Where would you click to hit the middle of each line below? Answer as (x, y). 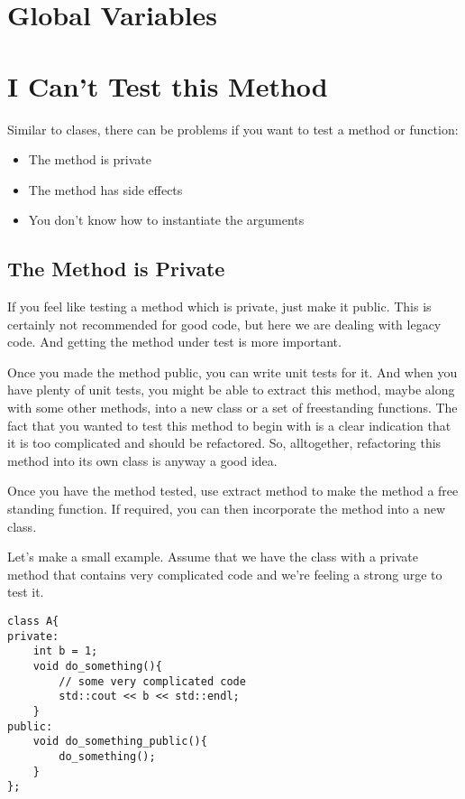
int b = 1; (65, 651)
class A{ (33, 621)
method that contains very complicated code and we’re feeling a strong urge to (225, 574)
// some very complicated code (152, 681)
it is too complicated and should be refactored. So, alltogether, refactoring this (224, 443)
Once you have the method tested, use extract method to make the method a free (233, 491)
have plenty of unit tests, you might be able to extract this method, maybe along (231, 390)
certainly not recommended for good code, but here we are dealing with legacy (224, 324)
